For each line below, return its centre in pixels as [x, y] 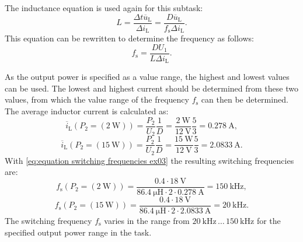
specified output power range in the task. [78, 232]
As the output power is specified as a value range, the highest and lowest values [147, 77]
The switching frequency [48, 220]
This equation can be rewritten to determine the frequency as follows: [129, 38]
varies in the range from [147, 220]
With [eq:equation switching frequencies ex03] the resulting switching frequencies [149, 160]
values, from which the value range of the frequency [97, 99]
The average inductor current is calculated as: [87, 111]
